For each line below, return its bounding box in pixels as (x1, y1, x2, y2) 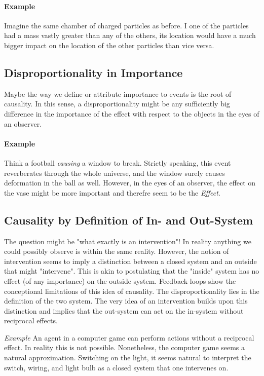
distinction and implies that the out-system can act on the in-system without (4, 305, 244, 316)
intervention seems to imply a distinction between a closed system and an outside (4, 255, 257, 266)
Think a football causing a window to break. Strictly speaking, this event (4, 157, 231, 168)
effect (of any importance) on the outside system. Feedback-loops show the (4, 275, 236, 286)
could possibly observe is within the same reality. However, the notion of (4, 246, 229, 256)
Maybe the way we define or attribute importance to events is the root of (4, 88, 232, 99)
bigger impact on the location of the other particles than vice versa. (4, 40, 214, 50)
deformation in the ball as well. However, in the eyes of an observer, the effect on (4, 177, 256, 188)
